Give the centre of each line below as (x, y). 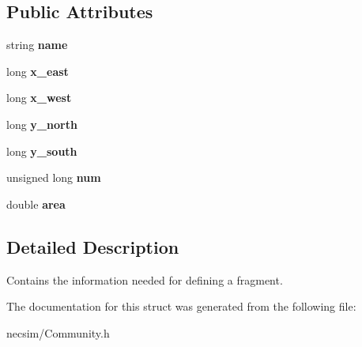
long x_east (38, 71)
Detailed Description (93, 246)
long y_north (42, 124)
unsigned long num (54, 177)
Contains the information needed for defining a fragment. (145, 279)
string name (37, 45)
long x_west (39, 98)
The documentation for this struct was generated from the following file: (181, 306)
